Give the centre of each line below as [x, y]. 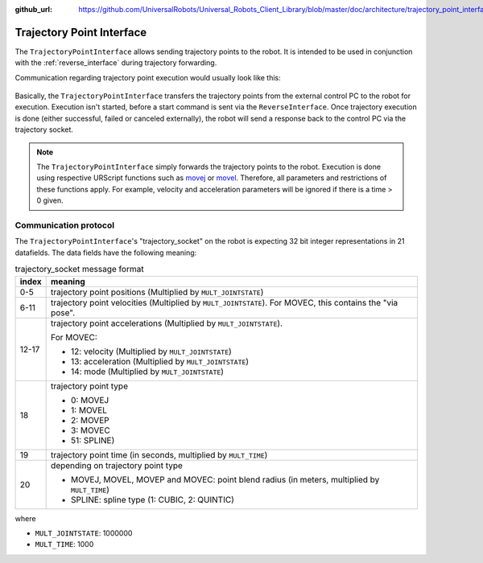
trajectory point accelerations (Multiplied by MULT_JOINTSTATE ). [167, 323]
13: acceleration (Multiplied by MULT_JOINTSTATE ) [160, 361]
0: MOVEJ [90, 400]
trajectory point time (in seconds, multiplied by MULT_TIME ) [159, 454]
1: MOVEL [89, 410]
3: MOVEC [91, 430]
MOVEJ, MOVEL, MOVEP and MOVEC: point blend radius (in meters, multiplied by [225, 479]
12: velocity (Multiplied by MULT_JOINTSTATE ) [152, 351]
